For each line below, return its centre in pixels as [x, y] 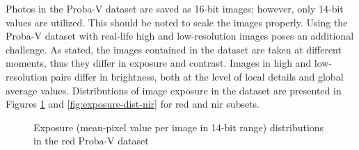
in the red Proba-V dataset [91, 141]
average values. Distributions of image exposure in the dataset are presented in [174, 90]
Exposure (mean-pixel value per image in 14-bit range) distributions [179, 127]
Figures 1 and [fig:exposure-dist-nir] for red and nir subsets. [133, 104]
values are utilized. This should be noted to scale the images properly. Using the [177, 22]
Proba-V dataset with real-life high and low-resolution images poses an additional [180, 36]
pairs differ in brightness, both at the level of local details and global [197, 76]
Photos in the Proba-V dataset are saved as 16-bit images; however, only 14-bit [175, 8]
